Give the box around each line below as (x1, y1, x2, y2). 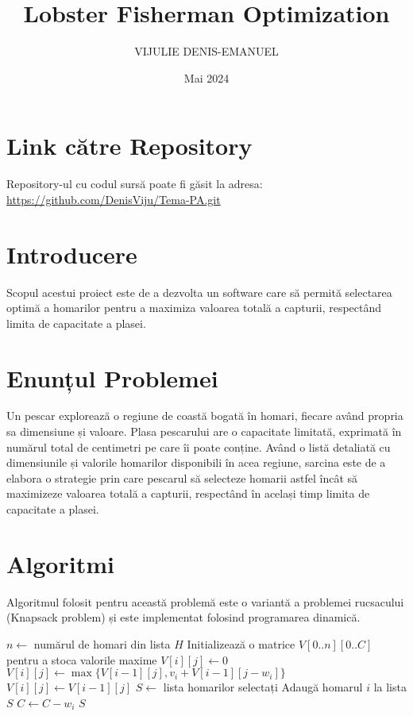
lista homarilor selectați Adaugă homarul (163, 679, 363, 695)
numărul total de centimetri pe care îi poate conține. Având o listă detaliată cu (6, 438, 391, 455)
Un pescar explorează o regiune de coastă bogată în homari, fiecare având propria (6, 407, 403, 424)
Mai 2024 (183, 69, 230, 86)
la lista (373, 679, 407, 695)
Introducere (6, 237, 137, 270)
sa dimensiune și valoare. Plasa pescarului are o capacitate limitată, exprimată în (6, 423, 402, 440)
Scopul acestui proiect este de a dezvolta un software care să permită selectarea (6, 283, 392, 300)
